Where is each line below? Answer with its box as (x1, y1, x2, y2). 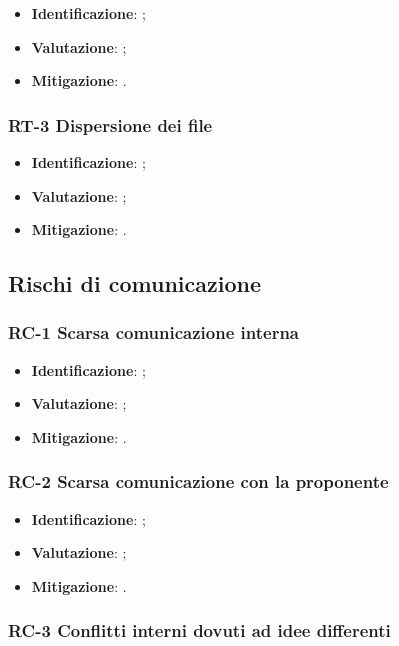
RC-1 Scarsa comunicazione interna (8, 320, 299, 345)
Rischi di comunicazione (8, 268, 261, 299)
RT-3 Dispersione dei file (8, 112, 213, 137)
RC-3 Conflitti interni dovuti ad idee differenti (8, 618, 391, 643)
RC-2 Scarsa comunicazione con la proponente (8, 469, 389, 494)
